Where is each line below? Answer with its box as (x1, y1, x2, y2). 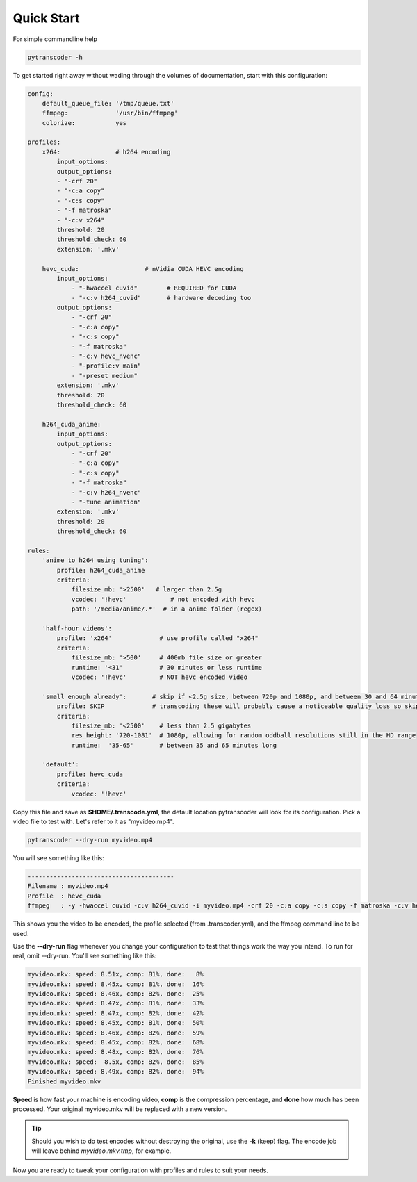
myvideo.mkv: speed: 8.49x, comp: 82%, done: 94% (27, 1067, 204, 1076)
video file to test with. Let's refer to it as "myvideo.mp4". (13, 817, 174, 826)
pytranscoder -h (27, 53, 83, 61)
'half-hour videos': (42, 624, 113, 632)
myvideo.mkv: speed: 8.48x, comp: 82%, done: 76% (27, 1048, 204, 1056)
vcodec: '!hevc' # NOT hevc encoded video (71, 673, 248, 681)
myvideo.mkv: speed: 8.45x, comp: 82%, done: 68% (27, 1039, 204, 1046)
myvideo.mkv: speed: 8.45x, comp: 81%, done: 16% (27, 980, 204, 988)
